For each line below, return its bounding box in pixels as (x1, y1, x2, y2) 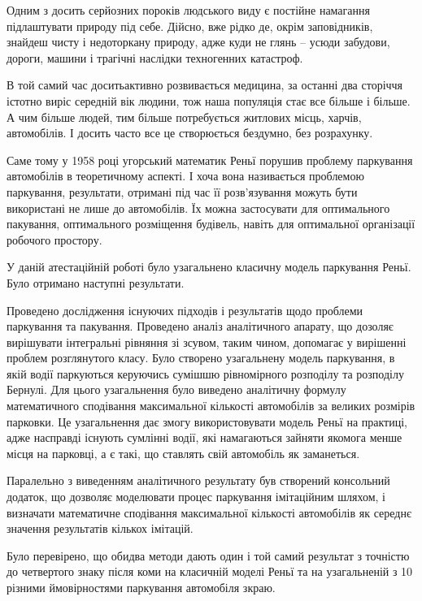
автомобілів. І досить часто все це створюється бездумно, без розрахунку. (7, 124, 373, 141)
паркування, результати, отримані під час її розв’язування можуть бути (7, 183, 358, 200)
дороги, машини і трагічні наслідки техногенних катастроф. (7, 49, 303, 66)
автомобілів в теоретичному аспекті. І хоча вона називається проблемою (7, 167, 364, 184)
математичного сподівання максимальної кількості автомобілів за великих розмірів (7, 397, 415, 414)
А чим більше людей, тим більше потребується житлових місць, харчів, (7, 108, 362, 125)
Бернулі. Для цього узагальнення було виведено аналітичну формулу (7, 381, 346, 398)
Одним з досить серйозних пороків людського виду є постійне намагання (7, 2, 370, 18)
